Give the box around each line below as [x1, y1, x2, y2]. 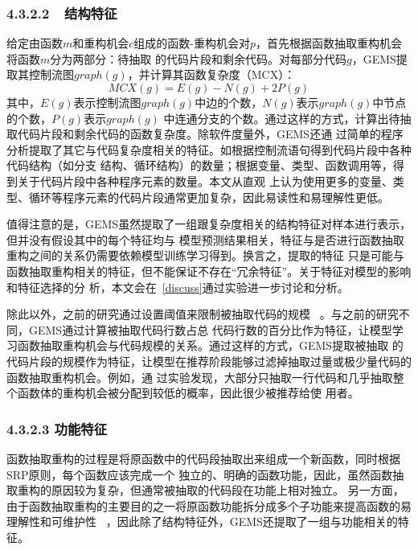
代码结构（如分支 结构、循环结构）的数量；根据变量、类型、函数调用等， [6, 157, 393, 174]
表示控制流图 [73, 94, 141, 110]
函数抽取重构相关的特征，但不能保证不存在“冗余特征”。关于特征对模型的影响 [6, 262, 412, 279]
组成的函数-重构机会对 [133, 35, 251, 51]
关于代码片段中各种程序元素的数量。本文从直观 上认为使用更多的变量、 [17, 172, 393, 189]
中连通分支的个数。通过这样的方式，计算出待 [163, 109, 400, 126]
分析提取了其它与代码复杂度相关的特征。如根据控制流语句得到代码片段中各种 [6, 141, 412, 158]
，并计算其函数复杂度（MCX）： [127, 66, 296, 83]
